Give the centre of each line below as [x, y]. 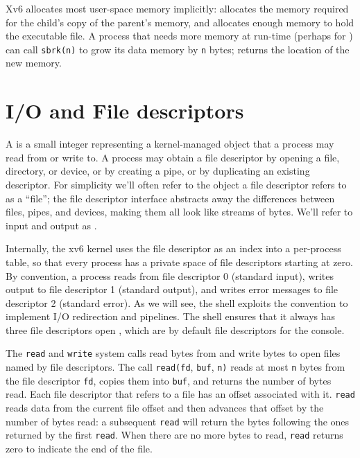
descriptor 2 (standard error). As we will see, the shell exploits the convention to [177, 302]
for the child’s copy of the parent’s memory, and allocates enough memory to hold [180, 22]
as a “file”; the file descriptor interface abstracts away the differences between [170, 198]
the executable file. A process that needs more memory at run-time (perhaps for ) [179, 36]
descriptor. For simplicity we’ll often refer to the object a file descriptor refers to [176, 184]
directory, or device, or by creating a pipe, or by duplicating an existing [158, 171]
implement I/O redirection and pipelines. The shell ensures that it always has [171, 316]
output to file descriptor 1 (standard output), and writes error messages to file [172, 289]
